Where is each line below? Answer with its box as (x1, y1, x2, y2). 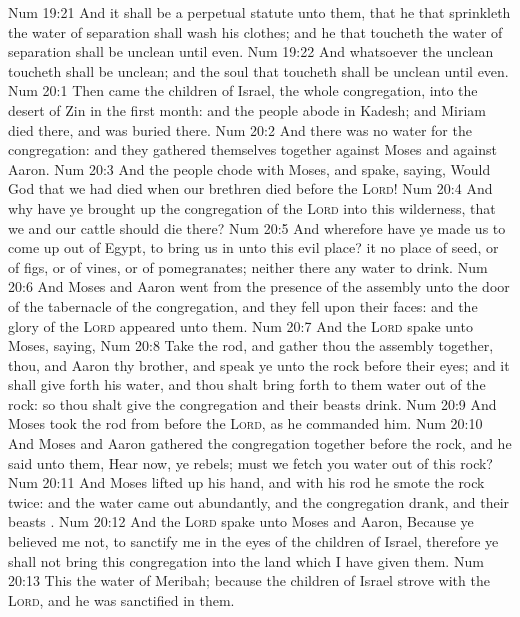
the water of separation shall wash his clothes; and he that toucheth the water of (8, 21, 503, 42)
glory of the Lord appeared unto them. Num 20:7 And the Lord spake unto (8, 315, 473, 336)
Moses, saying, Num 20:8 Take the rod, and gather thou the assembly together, (8, 335, 494, 356)
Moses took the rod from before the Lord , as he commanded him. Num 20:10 (8, 413, 483, 434)
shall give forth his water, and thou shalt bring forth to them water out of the (8, 374, 486, 395)
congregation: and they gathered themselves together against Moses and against (8, 139, 498, 160)
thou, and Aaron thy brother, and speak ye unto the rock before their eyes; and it (8, 354, 510, 375)
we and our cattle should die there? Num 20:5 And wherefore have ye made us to (8, 217, 506, 238)
